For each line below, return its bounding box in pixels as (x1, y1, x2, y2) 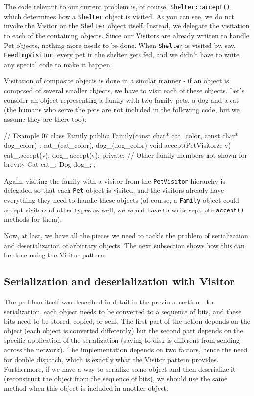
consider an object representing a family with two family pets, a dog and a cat (4, 94, 239, 105)
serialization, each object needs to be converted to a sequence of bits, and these (4, 306, 242, 316)
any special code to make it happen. (4, 59, 112, 69)
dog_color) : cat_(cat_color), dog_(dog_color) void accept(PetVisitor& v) (4, 140, 231, 150)
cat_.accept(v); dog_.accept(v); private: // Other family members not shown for (4, 149, 247, 160)
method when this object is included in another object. (4, 383, 168, 393)
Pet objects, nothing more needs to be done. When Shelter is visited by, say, (4, 40, 236, 50)
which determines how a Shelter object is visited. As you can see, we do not (4, 11, 234, 21)
